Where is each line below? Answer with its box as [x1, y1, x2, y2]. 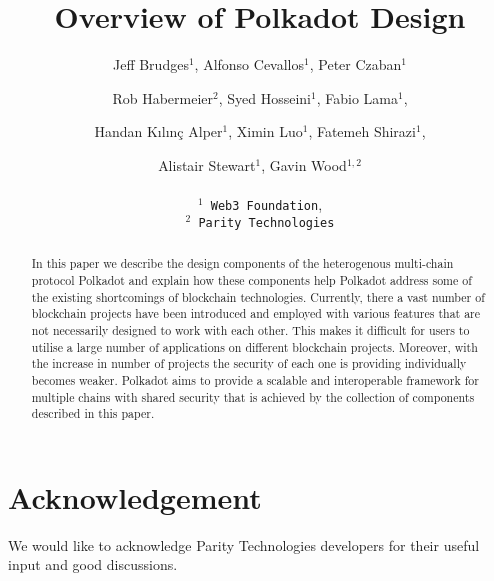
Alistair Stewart [158, 154, 256, 175]
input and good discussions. [8, 554, 178, 575]
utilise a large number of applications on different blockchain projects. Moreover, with [31, 338, 478, 355]
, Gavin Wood [261, 154, 347, 175]
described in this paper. [31, 405, 155, 422]
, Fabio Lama [316, 87, 398, 108]
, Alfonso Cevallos [194, 54, 305, 75]
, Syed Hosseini [218, 87, 312, 108]
